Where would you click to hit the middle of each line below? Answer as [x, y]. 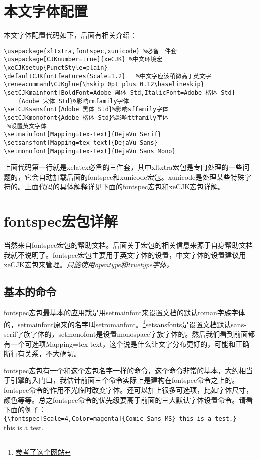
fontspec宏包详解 [61, 221]
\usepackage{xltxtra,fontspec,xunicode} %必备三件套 [90, 51]
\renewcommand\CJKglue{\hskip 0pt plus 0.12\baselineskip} [104, 85]
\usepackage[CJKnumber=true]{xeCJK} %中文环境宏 [83, 60]
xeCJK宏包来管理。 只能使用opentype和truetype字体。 [89, 264]
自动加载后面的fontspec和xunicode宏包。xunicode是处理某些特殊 [142, 177]
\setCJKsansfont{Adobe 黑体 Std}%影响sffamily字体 [86, 110]
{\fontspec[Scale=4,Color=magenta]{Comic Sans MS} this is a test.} [120, 418]
